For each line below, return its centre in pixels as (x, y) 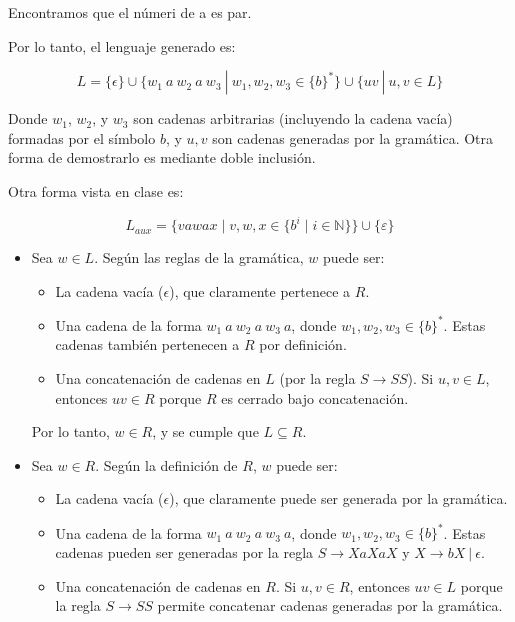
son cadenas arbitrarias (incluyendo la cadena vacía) (293, 118)
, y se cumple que (205, 431)
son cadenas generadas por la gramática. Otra (353, 137)
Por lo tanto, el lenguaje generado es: (122, 45)
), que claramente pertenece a (260, 290)
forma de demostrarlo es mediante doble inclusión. (162, 157)
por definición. (303, 344)
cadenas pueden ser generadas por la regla (184, 552)
